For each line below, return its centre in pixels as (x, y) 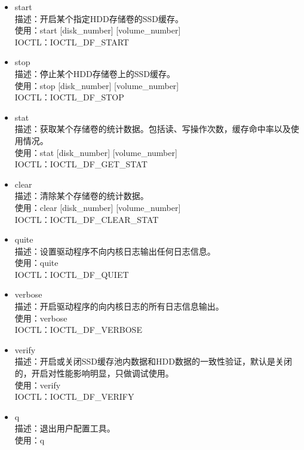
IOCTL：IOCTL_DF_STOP (69, 97)
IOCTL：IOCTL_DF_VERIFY (74, 397)
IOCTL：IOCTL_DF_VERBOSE (78, 330)
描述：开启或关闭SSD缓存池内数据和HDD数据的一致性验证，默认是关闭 (153, 361)
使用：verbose (41, 318)
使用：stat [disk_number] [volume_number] (96, 152)
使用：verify (38, 385)
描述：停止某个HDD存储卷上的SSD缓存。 (95, 73)
